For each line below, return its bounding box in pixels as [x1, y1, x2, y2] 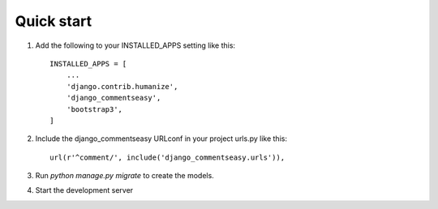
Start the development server [35, 186, 134, 195]
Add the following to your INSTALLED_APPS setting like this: [35, 41, 235, 50]
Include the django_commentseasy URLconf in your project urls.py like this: [35, 134, 288, 143]
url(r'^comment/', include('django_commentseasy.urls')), [49, 152, 286, 162]
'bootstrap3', [66, 104, 123, 113]
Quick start [15, 12, 92, 30]
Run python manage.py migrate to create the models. [35, 171, 214, 181]
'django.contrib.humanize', [66, 82, 178, 91]
